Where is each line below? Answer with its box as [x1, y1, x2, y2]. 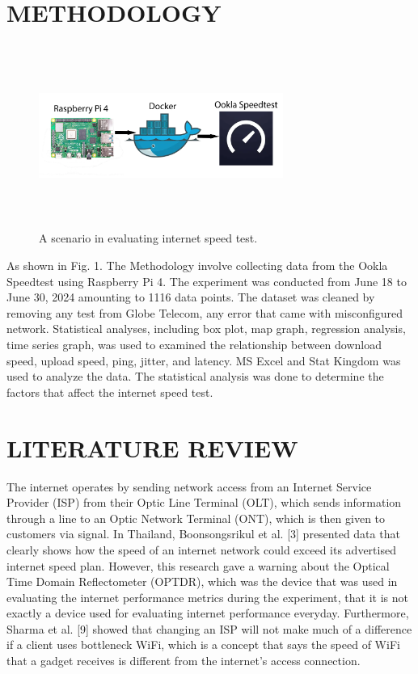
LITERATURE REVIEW [6, 431, 298, 464]
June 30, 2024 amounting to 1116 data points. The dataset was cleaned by [6, 289, 375, 305]
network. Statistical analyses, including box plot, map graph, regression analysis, [6, 320, 406, 337]
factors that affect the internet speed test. [6, 383, 213, 400]
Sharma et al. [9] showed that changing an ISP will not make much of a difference [6, 620, 412, 637]
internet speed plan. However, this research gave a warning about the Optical [6, 557, 390, 574]
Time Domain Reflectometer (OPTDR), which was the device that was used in [6, 573, 398, 590]
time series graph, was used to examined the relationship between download [6, 336, 382, 353]
